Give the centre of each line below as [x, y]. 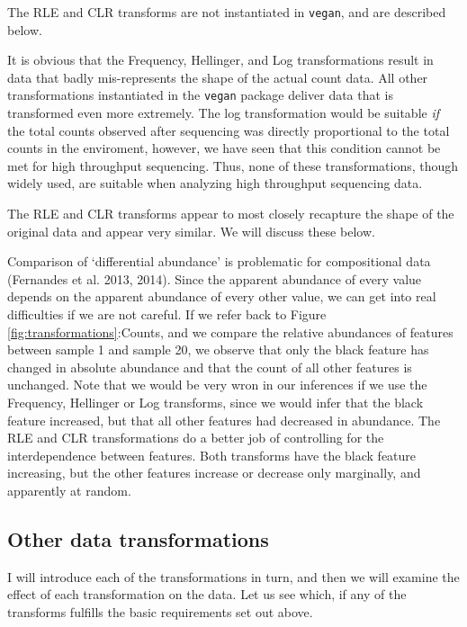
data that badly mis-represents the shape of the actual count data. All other [218, 77]
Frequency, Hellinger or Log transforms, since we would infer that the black [216, 402]
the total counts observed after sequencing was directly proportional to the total [229, 130]
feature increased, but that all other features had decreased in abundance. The [224, 420]
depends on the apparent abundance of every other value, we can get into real [222, 296]
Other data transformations [138, 538]
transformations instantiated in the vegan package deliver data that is [201, 95]
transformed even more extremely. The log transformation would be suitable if [224, 113]
